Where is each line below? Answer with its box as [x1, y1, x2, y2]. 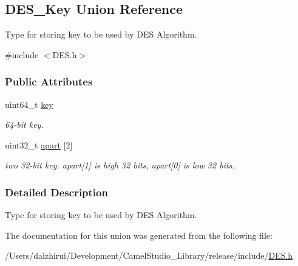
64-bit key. [5, 118, 44, 131]
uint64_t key [5, 98, 53, 110]
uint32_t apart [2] [5, 138, 73, 151]
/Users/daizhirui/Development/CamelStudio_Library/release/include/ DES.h [5, 249, 293, 262]
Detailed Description [5, 184, 108, 199]
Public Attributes [5, 74, 93, 89]
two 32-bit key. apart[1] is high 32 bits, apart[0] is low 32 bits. [5, 159, 235, 171]
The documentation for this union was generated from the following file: [5, 228, 273, 241]
